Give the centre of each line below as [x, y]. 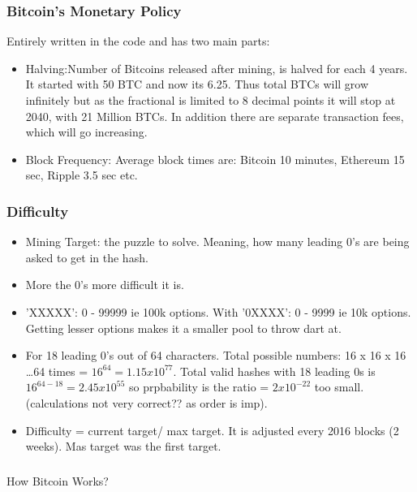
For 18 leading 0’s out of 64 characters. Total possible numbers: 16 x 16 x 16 [216, 355]
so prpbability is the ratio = [199, 387]
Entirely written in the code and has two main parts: [138, 41]
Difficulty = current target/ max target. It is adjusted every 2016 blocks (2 [212, 430]
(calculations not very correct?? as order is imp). [146, 402]
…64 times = [57, 371]
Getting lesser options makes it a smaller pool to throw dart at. [183, 328]
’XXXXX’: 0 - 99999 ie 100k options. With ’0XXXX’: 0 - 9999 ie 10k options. [218, 311]
